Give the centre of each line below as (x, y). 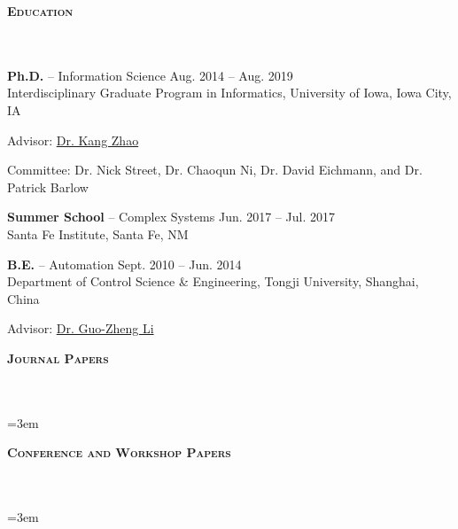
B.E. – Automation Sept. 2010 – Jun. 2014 (124, 264)
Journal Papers (58, 358)
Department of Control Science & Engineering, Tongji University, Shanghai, (213, 281)
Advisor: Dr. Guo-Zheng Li (81, 328)
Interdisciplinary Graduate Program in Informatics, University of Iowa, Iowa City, (229, 93)
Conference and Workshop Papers (119, 452)
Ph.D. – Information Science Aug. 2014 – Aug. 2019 (150, 75)
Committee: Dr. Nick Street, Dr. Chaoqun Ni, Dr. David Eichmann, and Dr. (215, 170)
